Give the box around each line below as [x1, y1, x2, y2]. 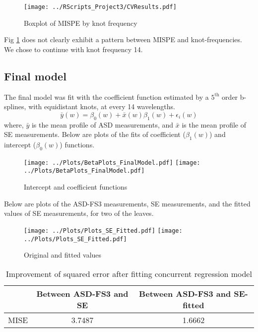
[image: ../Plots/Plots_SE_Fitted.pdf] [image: [24, 227, 183, 234]
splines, [4, 101, 26, 112]
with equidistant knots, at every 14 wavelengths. [28, 101, 175, 112]
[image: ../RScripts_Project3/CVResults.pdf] [24, 3, 177, 10]
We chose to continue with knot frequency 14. [4, 44, 143, 54]
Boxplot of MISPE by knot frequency [24, 17, 137, 28]
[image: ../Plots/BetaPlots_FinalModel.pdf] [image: [24, 159, 200, 166]
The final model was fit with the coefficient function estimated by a [4, 91, 209, 102]
